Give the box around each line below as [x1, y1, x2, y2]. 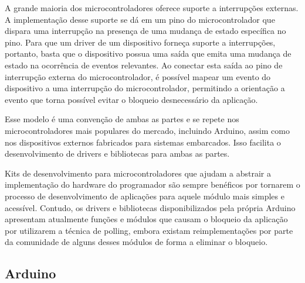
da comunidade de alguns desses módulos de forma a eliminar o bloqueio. [5, 236, 268, 248]
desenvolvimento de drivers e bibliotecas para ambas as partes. [5, 147, 230, 160]
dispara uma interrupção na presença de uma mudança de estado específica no [5, 25, 286, 37]
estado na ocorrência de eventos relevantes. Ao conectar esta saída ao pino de [5, 58, 283, 71]
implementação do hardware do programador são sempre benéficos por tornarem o [5, 178, 300, 191]
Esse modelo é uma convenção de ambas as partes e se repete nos [5, 113, 239, 125]
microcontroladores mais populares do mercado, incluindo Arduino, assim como [5, 124, 290, 136]
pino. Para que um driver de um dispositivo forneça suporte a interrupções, [5, 36, 276, 48]
